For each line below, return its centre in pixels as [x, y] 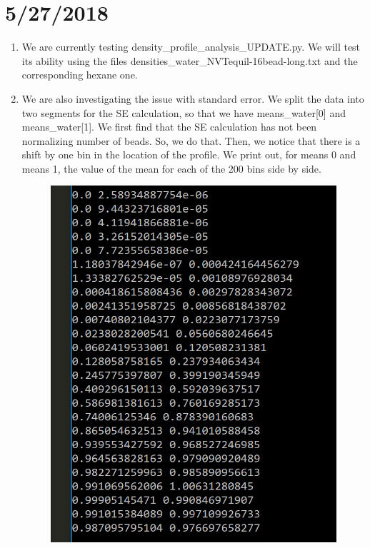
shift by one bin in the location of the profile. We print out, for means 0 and [189, 154]
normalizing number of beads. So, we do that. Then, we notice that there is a [191, 140]
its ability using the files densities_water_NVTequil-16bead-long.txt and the [190, 60]
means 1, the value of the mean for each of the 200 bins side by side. [171, 168]
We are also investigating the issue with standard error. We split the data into [193, 98]
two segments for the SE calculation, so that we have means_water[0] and [184, 112]
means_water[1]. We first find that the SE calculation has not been [169, 127]
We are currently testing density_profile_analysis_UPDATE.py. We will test [191, 47]
